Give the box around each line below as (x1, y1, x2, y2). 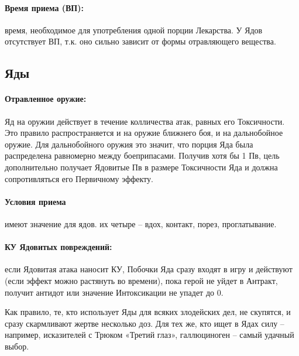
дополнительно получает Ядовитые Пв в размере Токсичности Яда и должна (5, 160, 278, 173)
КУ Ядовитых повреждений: (5, 241, 112, 253)
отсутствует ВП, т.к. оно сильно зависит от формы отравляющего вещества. (5, 35, 276, 47)
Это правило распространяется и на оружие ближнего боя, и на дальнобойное (5, 126, 283, 139)
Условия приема (5, 195, 66, 207)
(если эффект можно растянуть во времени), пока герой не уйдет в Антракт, (5, 274, 278, 286)
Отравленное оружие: (5, 93, 87, 105)
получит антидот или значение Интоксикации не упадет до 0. (5, 286, 224, 298)
